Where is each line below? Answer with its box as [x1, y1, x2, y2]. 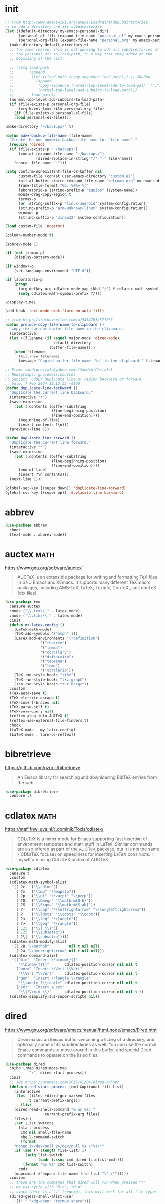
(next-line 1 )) [9, 477, 41, 482]
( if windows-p [5, 264, 34, 269]
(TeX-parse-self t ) [9, 705, 50, 710]
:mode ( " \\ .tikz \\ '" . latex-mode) [9, 613, 82, 618]
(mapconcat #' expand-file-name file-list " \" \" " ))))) [14, 1171, 129, 1176]
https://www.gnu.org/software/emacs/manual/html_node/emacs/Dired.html [5, 1027, 158, 1033]
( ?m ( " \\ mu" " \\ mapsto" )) [16, 889, 76, 894]
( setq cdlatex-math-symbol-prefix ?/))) [18, 291, 102, 296]
